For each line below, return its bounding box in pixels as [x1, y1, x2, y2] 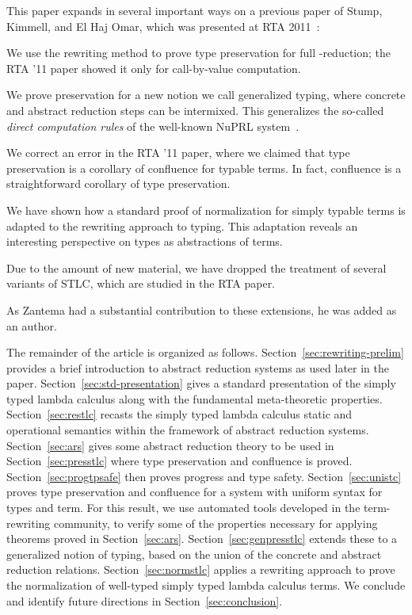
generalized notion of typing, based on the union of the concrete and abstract [6, 545, 382, 562]
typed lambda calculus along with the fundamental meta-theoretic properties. [6, 390, 383, 407]
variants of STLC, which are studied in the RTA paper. [6, 275, 276, 292]
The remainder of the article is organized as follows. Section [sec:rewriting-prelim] [6, 344, 404, 361]
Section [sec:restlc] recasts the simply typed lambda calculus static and [6, 406, 353, 422]
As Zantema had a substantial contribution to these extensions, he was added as [6, 301, 397, 318]
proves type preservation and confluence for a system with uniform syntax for [6, 483, 383, 500]
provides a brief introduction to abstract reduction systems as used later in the [6, 359, 389, 376]
